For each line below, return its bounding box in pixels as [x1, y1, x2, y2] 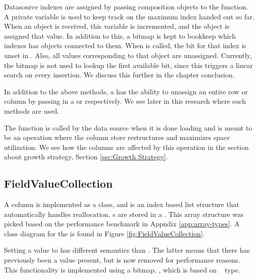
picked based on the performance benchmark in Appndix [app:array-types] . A [4, 218, 240, 229]
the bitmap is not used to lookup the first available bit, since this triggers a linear [4, 60, 253, 70]
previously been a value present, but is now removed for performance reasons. [4, 255, 241, 265]
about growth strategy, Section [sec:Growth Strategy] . [4, 151, 168, 162]
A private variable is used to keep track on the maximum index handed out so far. [4, 11, 255, 21]
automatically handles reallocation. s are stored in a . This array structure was [4, 208, 244, 219]
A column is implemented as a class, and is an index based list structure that [4, 199, 240, 209]
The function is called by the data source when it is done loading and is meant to [4, 122, 252, 133]
